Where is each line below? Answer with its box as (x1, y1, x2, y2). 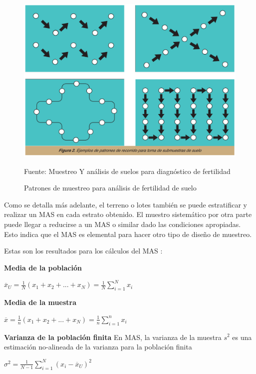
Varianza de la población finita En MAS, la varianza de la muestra (4, 331, 222, 342)
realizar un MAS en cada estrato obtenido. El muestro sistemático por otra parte (4, 209, 252, 219)
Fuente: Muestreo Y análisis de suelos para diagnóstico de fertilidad (24, 165, 231, 176)
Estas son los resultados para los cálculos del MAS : (4, 245, 163, 256)
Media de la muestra (4, 297, 76, 307)
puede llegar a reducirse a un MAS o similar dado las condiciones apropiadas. (4, 218, 241, 229)
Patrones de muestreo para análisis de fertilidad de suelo (24, 182, 197, 193)
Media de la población (4, 262, 82, 272)
